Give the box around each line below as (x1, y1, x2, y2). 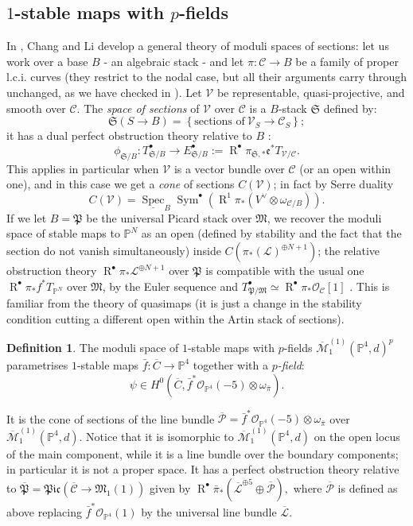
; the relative (318, 242, 380, 259)
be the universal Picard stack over (86, 209, 252, 226)
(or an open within (299, 160, 392, 176)
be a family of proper (295, 52, 399, 69)
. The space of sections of (76, 99, 200, 116)
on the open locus (314, 427, 400, 444)
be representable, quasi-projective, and (216, 83, 405, 100)
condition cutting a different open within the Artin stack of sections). (6, 310, 345, 327)
